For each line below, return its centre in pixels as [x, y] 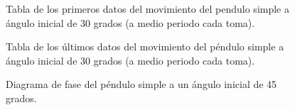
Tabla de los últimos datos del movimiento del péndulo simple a [145, 46]
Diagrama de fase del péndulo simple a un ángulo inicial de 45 [141, 84]
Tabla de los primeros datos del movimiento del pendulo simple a [147, 9]
